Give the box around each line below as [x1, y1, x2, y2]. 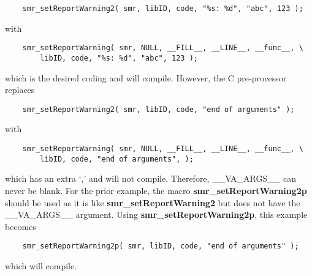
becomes [5, 220, 37, 233]
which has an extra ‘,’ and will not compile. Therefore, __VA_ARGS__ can [5, 172, 296, 185]
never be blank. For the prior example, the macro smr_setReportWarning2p [5, 184, 307, 196]
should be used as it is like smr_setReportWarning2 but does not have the [5, 196, 300, 209]
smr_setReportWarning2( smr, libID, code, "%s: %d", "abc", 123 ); [22, 4, 303, 13]
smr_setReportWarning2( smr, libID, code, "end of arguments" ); [22, 105, 295, 114]
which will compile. [5, 259, 77, 272]
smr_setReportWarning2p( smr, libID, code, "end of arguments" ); [22, 242, 299, 251]
